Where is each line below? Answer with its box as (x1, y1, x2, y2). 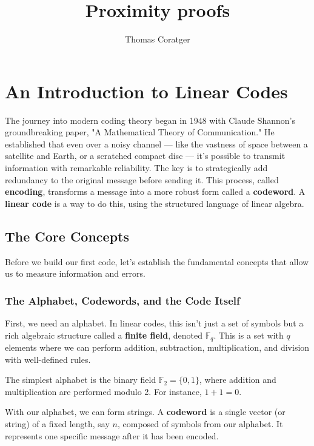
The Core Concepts (5, 226, 130, 245)
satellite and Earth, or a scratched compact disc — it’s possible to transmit (5, 149, 286, 162)
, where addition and (199, 373, 276, 386)
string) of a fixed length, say (5, 417, 110, 430)
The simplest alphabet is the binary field (5, 373, 156, 386)
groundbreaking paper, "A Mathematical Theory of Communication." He (5, 126, 275, 138)
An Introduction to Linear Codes (5, 78, 288, 103)
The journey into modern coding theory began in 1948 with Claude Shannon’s (5, 113, 295, 126)
